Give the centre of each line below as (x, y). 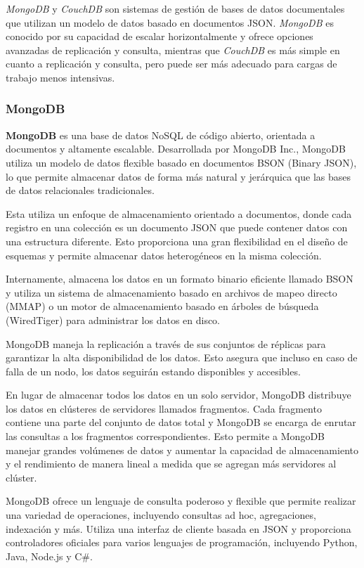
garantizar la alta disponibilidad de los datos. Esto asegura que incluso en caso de (182, 357)
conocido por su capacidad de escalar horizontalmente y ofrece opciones (160, 36)
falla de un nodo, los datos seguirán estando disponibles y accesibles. (153, 371)
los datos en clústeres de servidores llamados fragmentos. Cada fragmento (164, 408)
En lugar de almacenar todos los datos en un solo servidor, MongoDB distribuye (178, 395)
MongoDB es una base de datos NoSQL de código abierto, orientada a (161, 135)
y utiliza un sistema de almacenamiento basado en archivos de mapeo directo (171, 292)
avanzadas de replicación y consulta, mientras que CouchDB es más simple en (173, 50)
